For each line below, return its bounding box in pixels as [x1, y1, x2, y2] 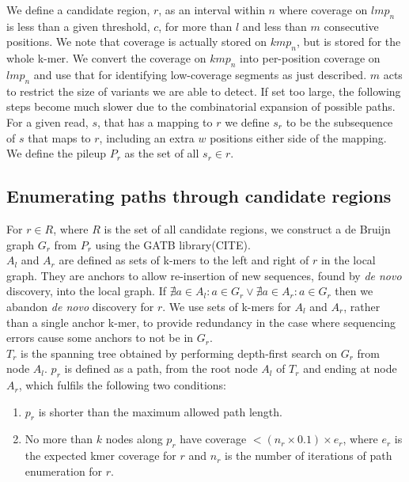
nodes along [105, 431, 163, 447]
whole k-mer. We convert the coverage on [6, 50, 206, 66]
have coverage [180, 431, 247, 447]
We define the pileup [6, 145, 107, 161]
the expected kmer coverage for [25, 447, 176, 464]
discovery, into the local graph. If [6, 283, 167, 299]
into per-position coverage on [240, 50, 381, 66]
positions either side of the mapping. [210, 129, 387, 146]
